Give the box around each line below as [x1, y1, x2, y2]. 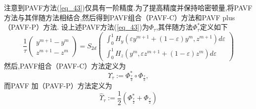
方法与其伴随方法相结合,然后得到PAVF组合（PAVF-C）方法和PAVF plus [4, 12, 235, 22]
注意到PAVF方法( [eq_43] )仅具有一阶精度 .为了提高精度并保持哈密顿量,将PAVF [4, 2, 253, 12]
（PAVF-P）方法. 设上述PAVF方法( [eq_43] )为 [4, 22, 149, 32]
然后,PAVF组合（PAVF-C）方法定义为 [4, 60, 126, 71]
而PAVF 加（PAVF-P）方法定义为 [4, 80, 112, 91]
